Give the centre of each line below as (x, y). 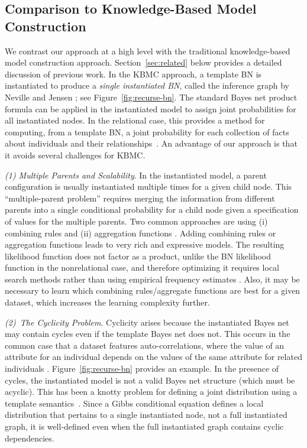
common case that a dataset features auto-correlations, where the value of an (145, 345)
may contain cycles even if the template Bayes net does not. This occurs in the (148, 334)
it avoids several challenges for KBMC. (75, 155)
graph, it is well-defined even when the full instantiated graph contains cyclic (144, 426)
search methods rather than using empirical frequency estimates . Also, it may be (152, 279)
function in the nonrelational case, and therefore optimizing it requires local (142, 267)
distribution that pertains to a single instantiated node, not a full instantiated (146, 415)
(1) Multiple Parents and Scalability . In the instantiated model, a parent (136, 175)
